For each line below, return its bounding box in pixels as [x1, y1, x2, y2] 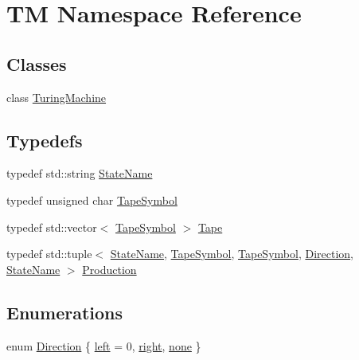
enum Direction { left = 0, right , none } [6, 337, 201, 354]
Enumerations [6, 299, 123, 324]
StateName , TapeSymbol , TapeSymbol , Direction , [110, 245, 353, 262]
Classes [6, 51, 67, 76]
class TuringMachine [6, 88, 107, 105]
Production [82, 260, 137, 277]
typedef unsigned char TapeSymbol [6, 191, 178, 208]
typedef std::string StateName [6, 165, 153, 182]
